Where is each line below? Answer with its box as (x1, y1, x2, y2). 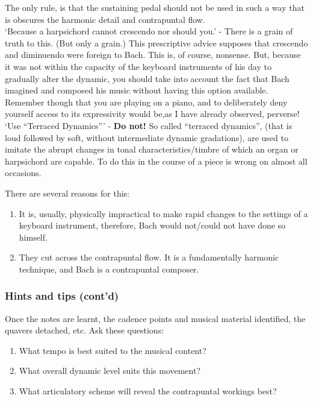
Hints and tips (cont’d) (5, 288, 119, 303)
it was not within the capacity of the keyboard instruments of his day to (5, 60, 271, 72)
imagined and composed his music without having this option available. (5, 84, 268, 96)
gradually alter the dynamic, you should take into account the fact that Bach (5, 72, 290, 84)
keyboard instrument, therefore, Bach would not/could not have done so (19, 219, 286, 232)
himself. (19, 230, 48, 243)
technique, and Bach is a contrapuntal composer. (19, 262, 199, 275)
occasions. (5, 166, 42, 179)
